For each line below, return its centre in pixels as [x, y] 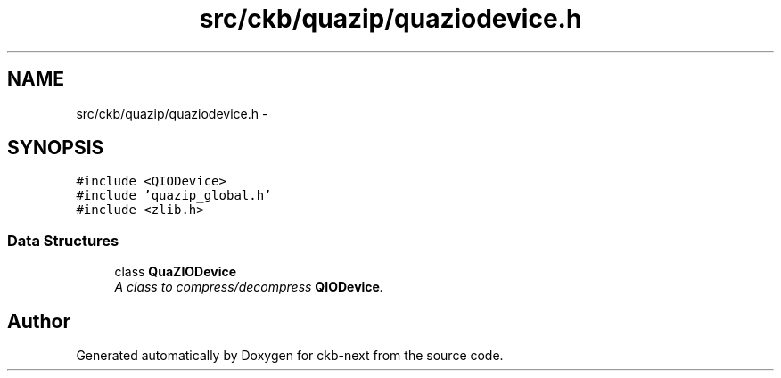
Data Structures [63, 240]
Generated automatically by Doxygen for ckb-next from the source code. [290, 356]
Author [39, 321]
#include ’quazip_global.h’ [174, 196]
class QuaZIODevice [176, 272]
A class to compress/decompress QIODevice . [249, 287]
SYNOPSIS [56, 148]
